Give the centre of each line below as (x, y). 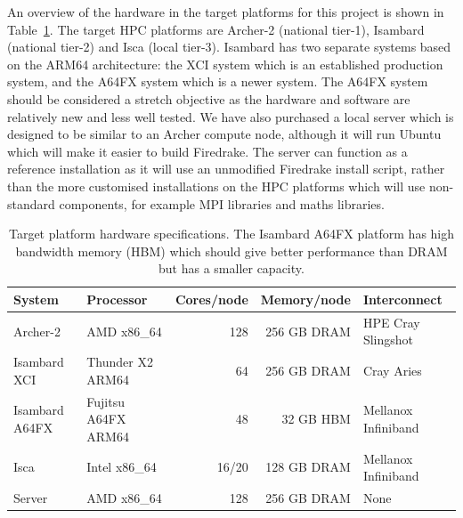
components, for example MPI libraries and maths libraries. (222, 203)
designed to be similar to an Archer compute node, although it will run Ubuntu (224, 134)
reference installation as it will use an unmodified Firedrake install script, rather (226, 169)
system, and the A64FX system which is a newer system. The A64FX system (218, 81)
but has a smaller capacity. (231, 268)
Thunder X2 (120, 362)
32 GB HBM (316, 419)
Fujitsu (106, 401)
